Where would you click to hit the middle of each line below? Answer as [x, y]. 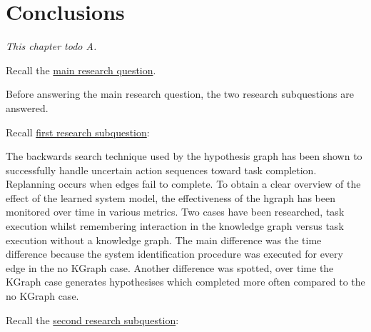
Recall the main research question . [81, 70]
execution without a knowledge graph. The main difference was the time [164, 240]
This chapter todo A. [51, 46]
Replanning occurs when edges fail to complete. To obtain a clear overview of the [183, 184]
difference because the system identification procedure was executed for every [174, 254]
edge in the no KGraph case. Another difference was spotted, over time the [170, 267]
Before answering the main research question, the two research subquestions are [180, 94]
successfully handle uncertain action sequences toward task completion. [161, 170]
